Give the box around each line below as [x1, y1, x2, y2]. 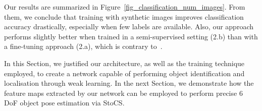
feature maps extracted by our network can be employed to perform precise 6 [4, 87, 243, 98]
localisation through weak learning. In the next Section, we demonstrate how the [4, 78, 254, 88]
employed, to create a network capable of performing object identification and [4, 68, 245, 78]
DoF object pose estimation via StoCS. [4, 97, 125, 108]
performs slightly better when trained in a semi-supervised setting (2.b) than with [4, 31, 258, 41]
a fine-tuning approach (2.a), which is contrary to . [4, 41, 163, 51]
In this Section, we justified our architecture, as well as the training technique [4, 58, 245, 68]
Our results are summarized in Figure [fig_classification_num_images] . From [4, 2, 245, 12]
